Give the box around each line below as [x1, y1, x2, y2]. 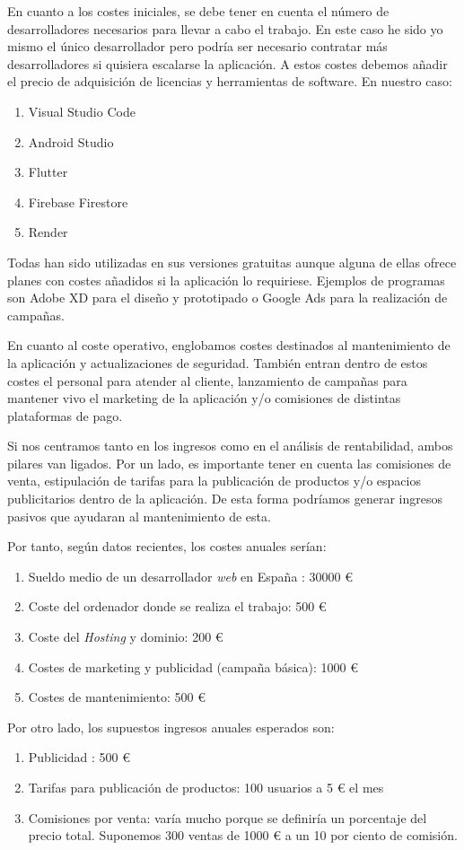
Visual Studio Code [28, 101, 136, 120]
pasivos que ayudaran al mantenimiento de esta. [7, 506, 271, 525]
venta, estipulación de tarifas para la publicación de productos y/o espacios [7, 471, 421, 490]
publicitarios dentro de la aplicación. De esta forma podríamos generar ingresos [7, 489, 443, 508]
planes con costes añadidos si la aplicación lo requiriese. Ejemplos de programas [7, 270, 445, 289]
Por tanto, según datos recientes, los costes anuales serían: [7, 537, 327, 556]
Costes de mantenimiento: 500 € [28, 688, 206, 706]
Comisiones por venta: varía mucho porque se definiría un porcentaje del [28, 808, 427, 827]
